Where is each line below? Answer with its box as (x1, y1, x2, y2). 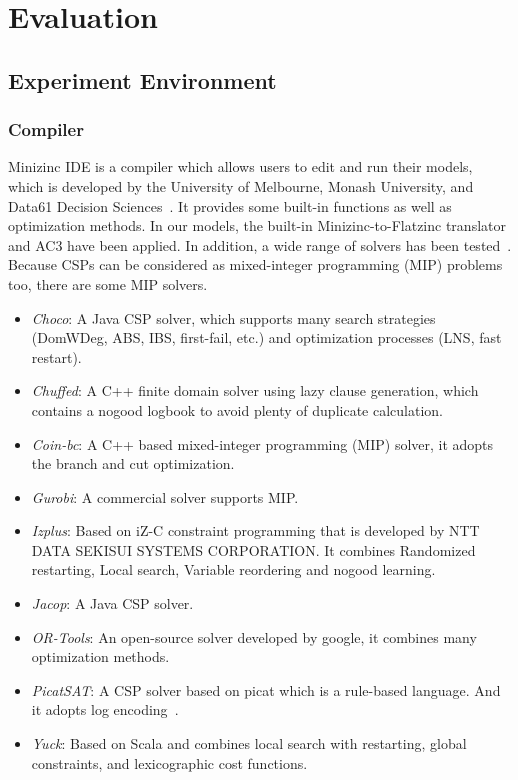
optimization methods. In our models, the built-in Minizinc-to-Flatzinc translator (8, 215, 506, 236)
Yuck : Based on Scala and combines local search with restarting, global (31, 733, 467, 754)
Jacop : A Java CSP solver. (31, 593, 194, 614)
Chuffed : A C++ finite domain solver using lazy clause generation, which (31, 380, 479, 401)
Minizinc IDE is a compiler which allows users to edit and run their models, (8, 156, 473, 177)
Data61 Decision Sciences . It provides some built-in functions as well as (8, 195, 452, 216)
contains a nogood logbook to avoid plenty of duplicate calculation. (31, 399, 443, 420)
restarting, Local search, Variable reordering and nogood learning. (31, 559, 436, 580)
